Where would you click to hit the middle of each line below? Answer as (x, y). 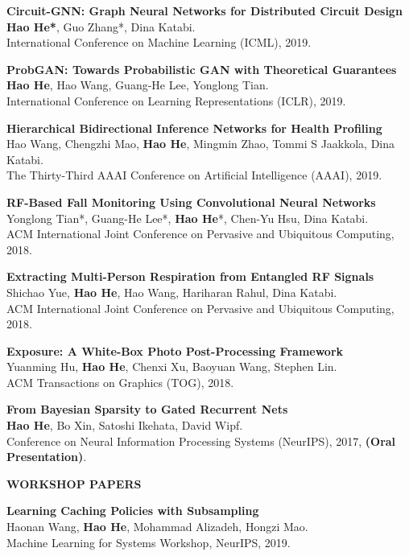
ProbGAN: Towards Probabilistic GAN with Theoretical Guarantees (202, 69)
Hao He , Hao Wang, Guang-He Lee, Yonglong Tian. (138, 85)
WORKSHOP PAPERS (74, 483)
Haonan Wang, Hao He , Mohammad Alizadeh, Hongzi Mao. (157, 527)
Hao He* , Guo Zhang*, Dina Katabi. (101, 26)
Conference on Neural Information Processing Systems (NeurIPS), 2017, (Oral (201, 441)
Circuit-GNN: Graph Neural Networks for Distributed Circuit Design (204, 10)
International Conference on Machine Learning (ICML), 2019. (159, 42)
